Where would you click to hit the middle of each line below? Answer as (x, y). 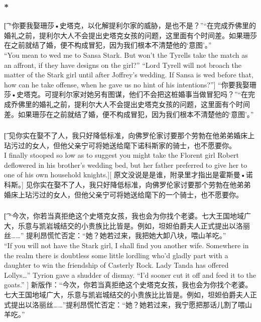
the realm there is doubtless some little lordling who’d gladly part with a (116, 255)
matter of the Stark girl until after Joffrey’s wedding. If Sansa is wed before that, (129, 75)
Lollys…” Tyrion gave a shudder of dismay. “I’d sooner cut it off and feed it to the (130, 275)
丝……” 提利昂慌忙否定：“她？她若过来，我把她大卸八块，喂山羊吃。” (115, 235)
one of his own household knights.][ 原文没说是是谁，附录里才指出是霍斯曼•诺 (128, 175)
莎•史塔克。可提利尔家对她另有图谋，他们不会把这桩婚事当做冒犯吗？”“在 (126, 94)
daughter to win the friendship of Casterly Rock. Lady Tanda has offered (116, 265)
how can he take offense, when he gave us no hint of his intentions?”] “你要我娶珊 (130, 84)
